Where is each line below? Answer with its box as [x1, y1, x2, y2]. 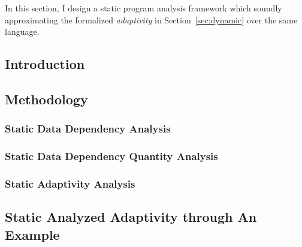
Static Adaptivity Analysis [5, 176, 135, 191]
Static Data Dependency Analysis [5, 121, 171, 136]
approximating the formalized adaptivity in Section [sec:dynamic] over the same [5, 13, 298, 26]
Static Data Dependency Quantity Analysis [5, 149, 218, 164]
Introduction [5, 55, 85, 73]
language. [5, 25, 40, 38]
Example [5, 225, 60, 243]
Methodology [5, 89, 88, 108]
